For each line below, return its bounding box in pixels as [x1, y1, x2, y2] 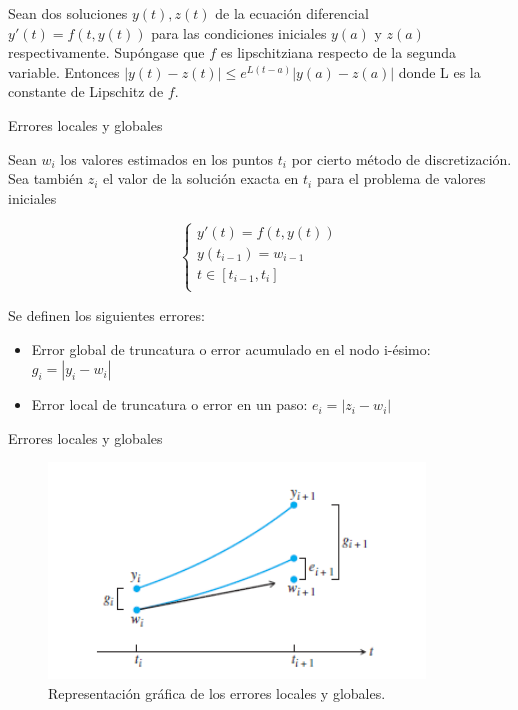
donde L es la [398, 61, 481, 82]
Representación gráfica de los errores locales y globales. [48, 682, 386, 703]
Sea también [8, 168, 84, 189]
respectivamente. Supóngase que [8, 42, 205, 63]
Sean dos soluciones [8, 3, 128, 23]
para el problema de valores [316, 168, 486, 189]
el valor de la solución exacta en [103, 168, 299, 189]
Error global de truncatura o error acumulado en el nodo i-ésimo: [31, 338, 431, 359]
